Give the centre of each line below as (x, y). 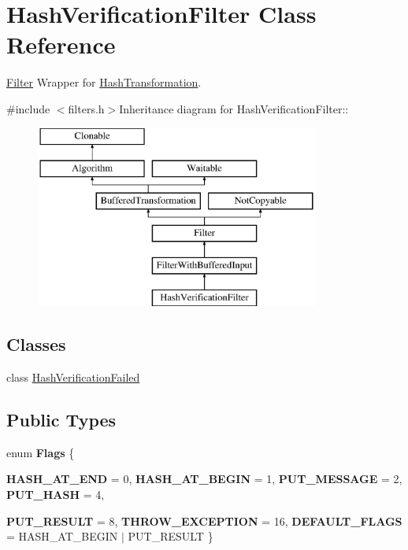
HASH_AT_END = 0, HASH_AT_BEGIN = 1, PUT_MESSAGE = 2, (204, 479)
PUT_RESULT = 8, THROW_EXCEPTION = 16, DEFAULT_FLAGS (204, 520)
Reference (61, 44)
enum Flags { (41, 452)
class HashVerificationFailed (73, 377)
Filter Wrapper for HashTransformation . (104, 82)
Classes (36, 344)
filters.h (86, 108)
